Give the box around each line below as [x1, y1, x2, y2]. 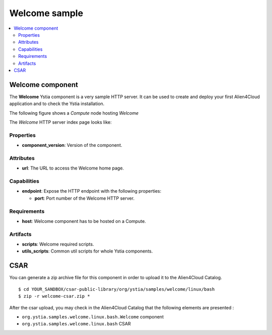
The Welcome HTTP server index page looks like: [9, 119, 112, 125]
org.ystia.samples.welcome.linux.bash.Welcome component [22, 313, 164, 319]
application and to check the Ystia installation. [9, 101, 105, 107]
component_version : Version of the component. [22, 142, 122, 148]
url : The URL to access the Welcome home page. [22, 165, 124, 171]
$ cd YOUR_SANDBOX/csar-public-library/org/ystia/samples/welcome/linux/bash [18, 286, 215, 292]
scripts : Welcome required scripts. [22, 241, 94, 247]
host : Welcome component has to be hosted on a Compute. [22, 218, 146, 224]
